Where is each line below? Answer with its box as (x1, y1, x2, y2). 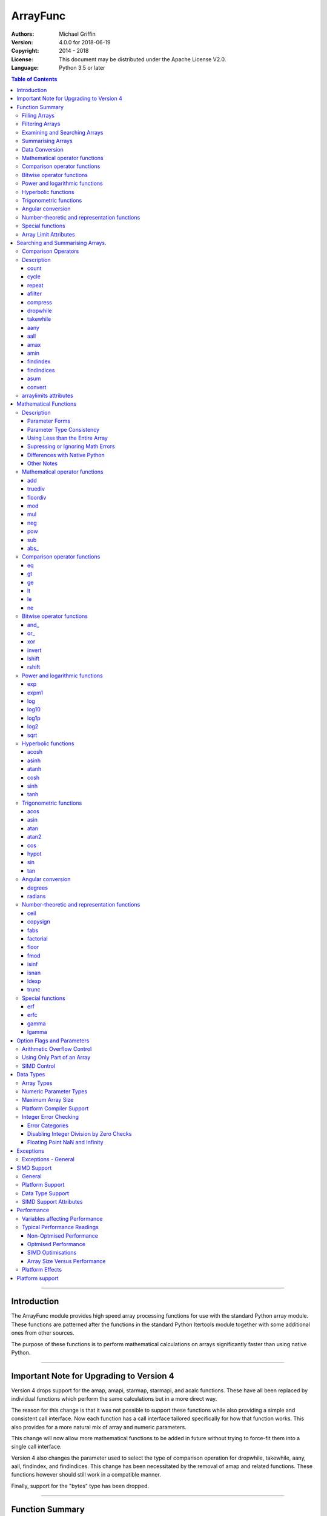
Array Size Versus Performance (27, 1257, 106, 1264)
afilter (27, 290, 42, 297)
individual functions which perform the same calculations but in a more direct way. (11, 1395, 217, 1403)
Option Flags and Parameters (16, 1037, 90, 1044)
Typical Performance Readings (22, 1224, 99, 1231)
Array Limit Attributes (22, 230, 75, 238)
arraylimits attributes (22, 392, 74, 399)
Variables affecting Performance (22, 1215, 103, 1222)
